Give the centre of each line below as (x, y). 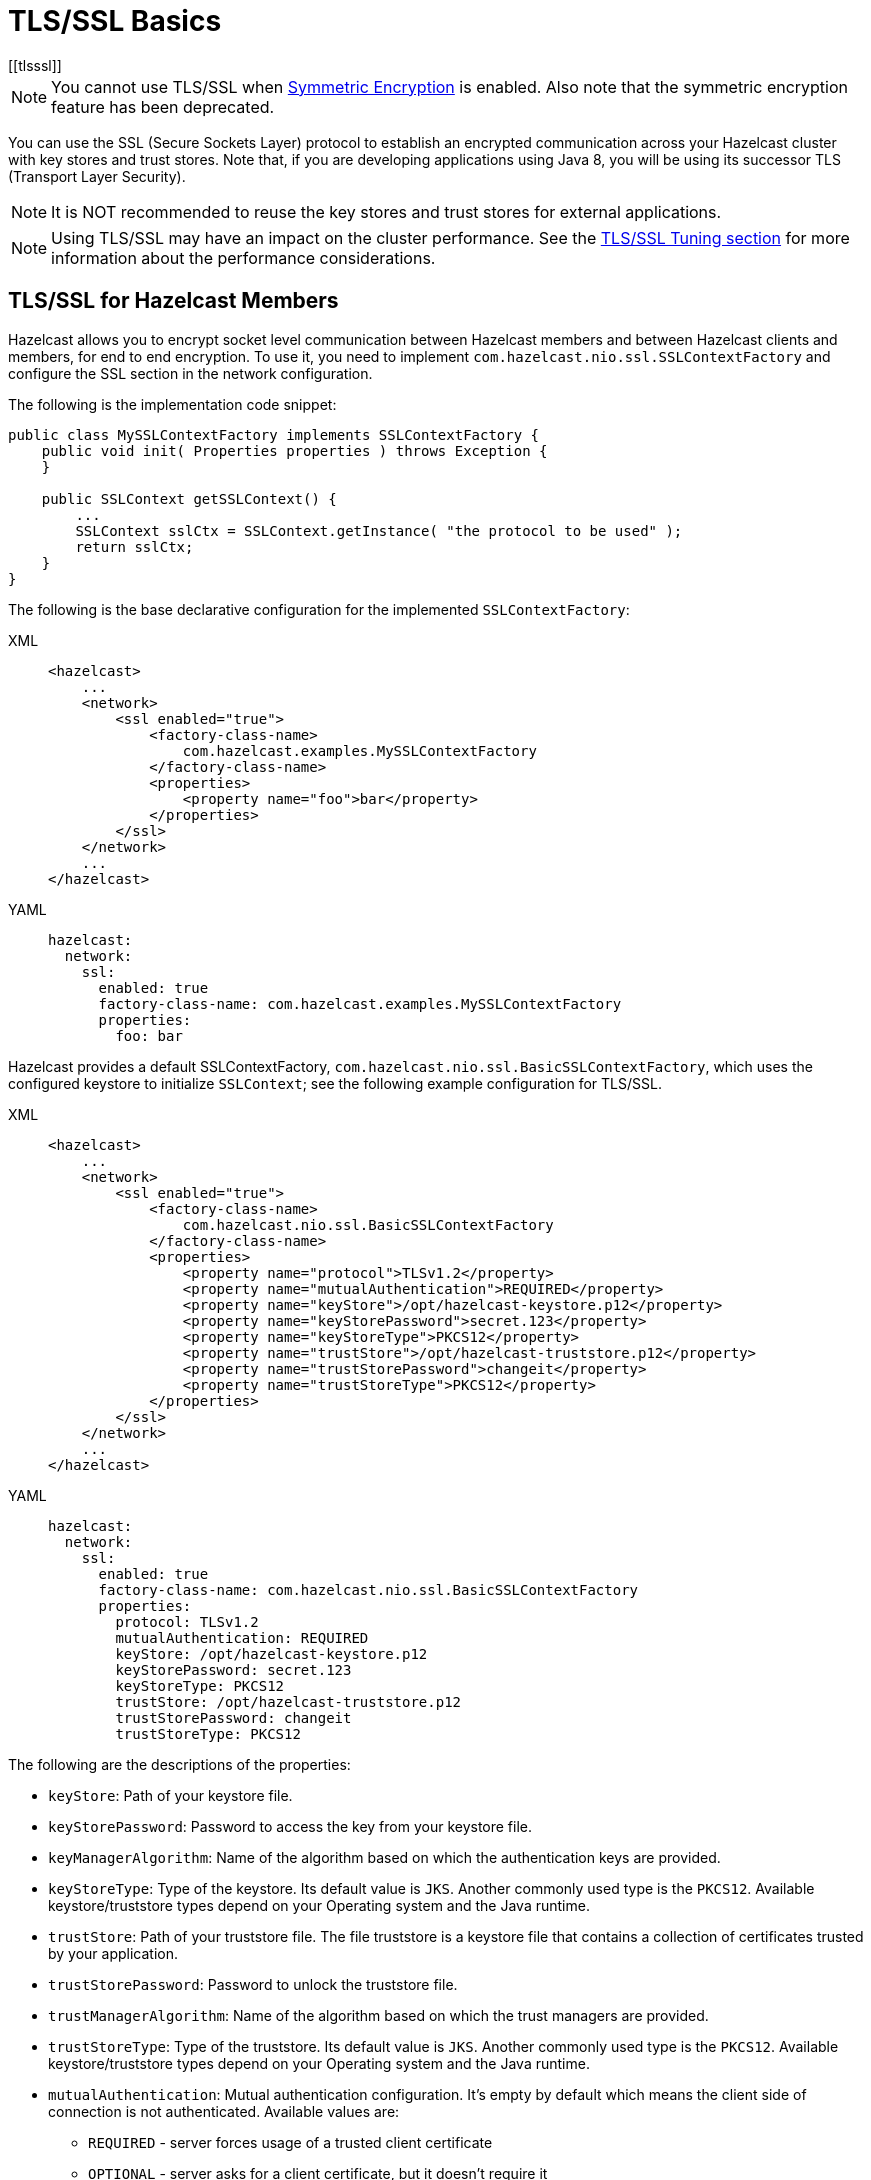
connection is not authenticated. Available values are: (224, 2111)
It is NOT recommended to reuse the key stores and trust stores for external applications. (386, 211)
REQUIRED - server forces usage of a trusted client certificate (290, 2142)
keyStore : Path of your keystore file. (170, 1795)
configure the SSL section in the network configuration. (190, 373)
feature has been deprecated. (163, 106)
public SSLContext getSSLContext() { (189, 498)
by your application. (113, 1953)
